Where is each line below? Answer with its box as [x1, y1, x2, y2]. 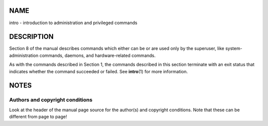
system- [225, 45, 243, 51]
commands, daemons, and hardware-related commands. [39, 52, 156, 58]
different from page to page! [9, 114, 67, 120]
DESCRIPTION [9, 33, 54, 41]
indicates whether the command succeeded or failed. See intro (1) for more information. [9, 68, 188, 74]
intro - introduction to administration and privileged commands [9, 20, 137, 26]
